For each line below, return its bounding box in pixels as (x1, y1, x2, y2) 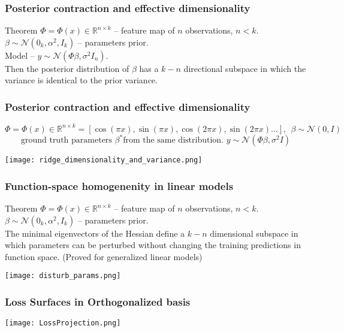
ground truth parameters (20, 136, 112, 145)
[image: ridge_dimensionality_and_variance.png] (5, 156, 203, 165)
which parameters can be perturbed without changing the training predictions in (5, 239, 301, 251)
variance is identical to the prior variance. (5, 74, 158, 86)
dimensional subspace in (210, 227, 298, 239)
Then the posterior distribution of (5, 62, 129, 74)
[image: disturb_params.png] (5, 271, 121, 280)
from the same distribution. (123, 136, 224, 145)
